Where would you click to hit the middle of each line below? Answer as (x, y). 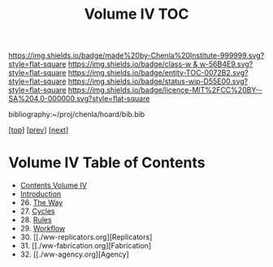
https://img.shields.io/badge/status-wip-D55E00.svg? (158, 81)
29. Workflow (43, 229)
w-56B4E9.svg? (226, 64)
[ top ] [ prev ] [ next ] (39, 130)
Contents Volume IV (54, 185)
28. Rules (36, 220)
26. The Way (41, 203)
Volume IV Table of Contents (107, 163)
